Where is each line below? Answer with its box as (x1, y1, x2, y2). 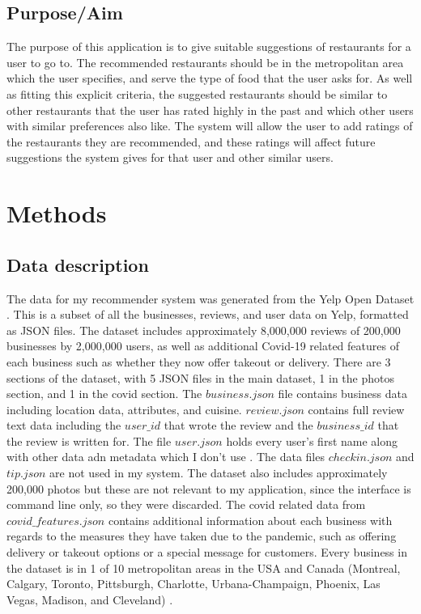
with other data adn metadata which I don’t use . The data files (6, 448, 325, 465)
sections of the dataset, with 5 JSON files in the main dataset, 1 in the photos (6, 369, 394, 386)
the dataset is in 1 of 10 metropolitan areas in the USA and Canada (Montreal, (6, 559, 401, 576)
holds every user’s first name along (226, 432, 398, 449)
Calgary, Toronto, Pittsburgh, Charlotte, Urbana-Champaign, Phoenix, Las (6, 575, 381, 592)
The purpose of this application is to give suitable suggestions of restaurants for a (6, 38, 411, 55)
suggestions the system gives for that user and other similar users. (6, 149, 334, 166)
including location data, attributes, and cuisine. (6, 400, 242, 417)
